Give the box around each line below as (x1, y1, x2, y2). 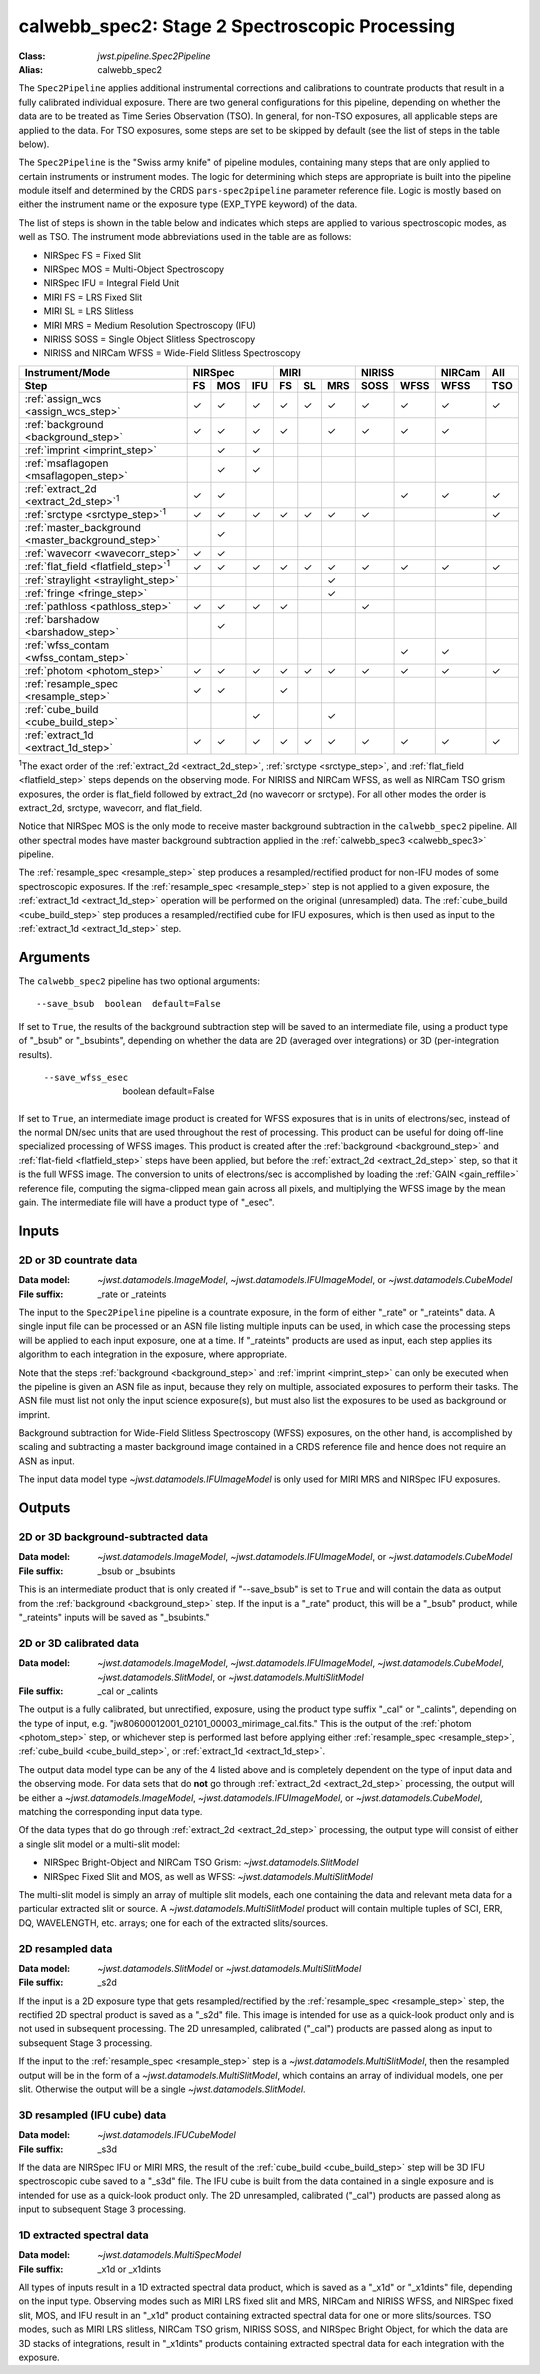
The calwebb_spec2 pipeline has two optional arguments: (18, 975, 260, 987)
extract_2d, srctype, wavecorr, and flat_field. (18, 801, 203, 814)
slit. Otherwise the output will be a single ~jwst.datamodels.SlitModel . (18, 2083, 306, 2095)
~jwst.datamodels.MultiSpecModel (97, 2249, 242, 2261)
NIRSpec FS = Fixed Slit (43, 249, 142, 261)
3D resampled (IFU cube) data (18, 2108, 167, 2122)
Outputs (18, 1500, 71, 1517)
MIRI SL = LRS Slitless (43, 305, 134, 317)
